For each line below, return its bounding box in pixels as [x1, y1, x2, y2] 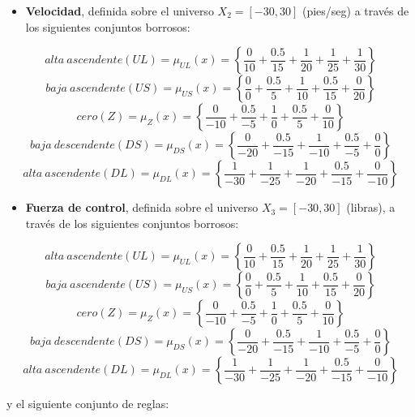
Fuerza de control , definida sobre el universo [25, 199, 259, 216]
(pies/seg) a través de [302, 2, 409, 19]
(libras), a [346, 199, 396, 216]
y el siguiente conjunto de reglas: [6, 395, 169, 412]
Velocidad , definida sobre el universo [25, 2, 214, 19]
